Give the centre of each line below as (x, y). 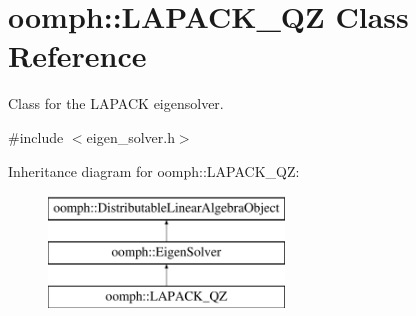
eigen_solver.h (130, 136)
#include (36, 136)
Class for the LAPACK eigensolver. (116, 103)
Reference (77, 55)
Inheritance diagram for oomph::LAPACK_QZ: (154, 170)
